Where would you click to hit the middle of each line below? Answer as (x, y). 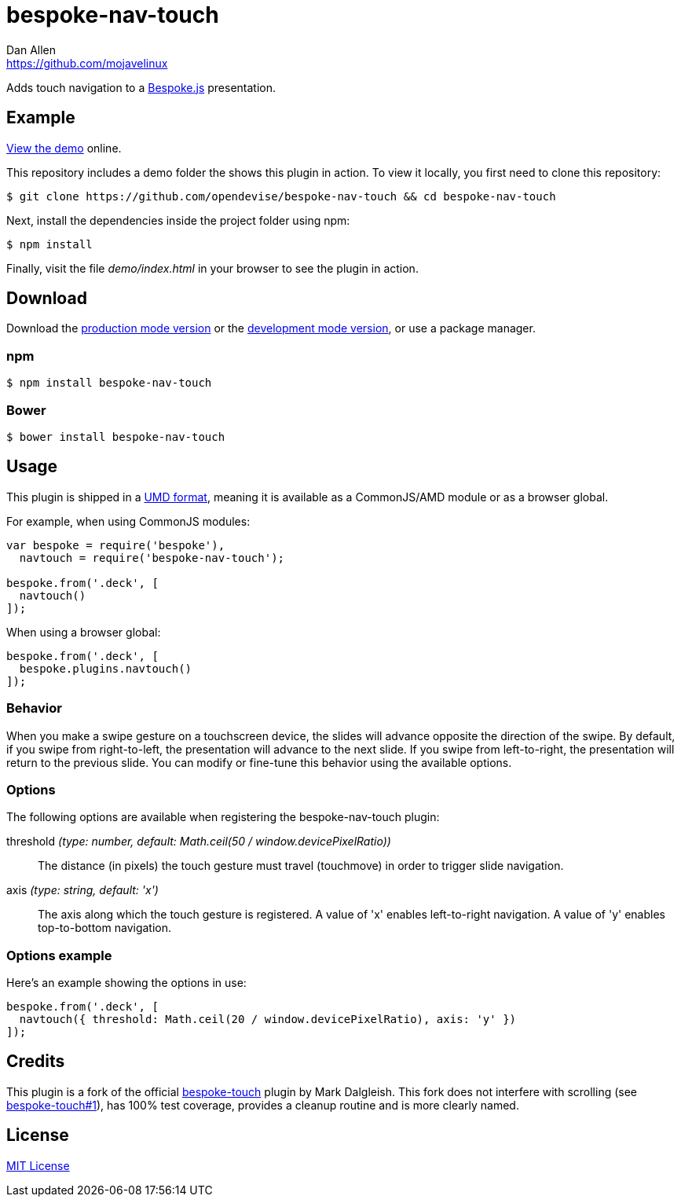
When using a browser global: (84, 632)
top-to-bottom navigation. (105, 928)
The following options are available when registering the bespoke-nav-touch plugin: (223, 817)
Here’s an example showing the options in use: (126, 983)
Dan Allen (31, 50)
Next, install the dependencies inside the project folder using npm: (178, 220)
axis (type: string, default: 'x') (82, 890)
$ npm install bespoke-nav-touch (109, 383)
